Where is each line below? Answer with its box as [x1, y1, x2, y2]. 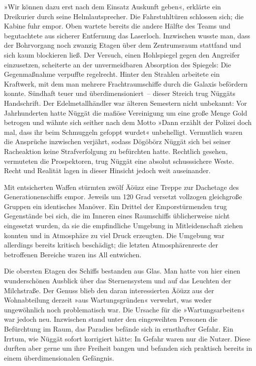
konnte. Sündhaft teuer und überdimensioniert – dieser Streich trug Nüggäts [4, 88, 235, 98]
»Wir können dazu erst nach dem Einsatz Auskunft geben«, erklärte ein [4, 1, 221, 11]
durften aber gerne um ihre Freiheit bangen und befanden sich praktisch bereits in [4, 343, 252, 353]
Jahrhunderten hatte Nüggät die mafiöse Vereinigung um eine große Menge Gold [4, 107, 248, 118]
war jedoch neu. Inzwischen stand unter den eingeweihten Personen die [4, 314, 218, 324]
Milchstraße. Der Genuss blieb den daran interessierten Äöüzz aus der [4, 285, 214, 295]
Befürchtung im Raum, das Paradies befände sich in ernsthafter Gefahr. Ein [4, 324, 233, 334]
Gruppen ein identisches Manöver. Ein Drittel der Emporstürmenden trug [4, 201, 227, 211]
